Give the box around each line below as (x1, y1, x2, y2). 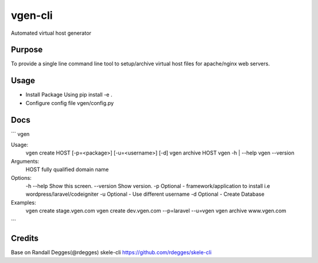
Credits (11, 234, 39, 244)
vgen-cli (11, 9, 53, 22)
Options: (11, 174, 32, 181)
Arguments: (11, 157, 39, 165)
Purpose (11, 45, 43, 55)
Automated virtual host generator (11, 29, 91, 37)
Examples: (11, 199, 37, 206)
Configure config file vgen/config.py (25, 99, 114, 106)
